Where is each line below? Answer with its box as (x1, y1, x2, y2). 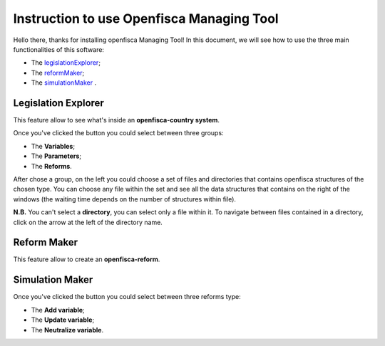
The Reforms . (31, 162, 73, 170)
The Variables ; (31, 142, 75, 150)
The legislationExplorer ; (31, 58, 101, 67)
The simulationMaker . (31, 78, 96, 87)
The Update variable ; (31, 315, 95, 324)
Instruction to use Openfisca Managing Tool (13, 11, 279, 26)
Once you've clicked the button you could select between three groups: (13, 129, 224, 137)
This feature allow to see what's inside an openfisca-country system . (13, 116, 220, 125)
